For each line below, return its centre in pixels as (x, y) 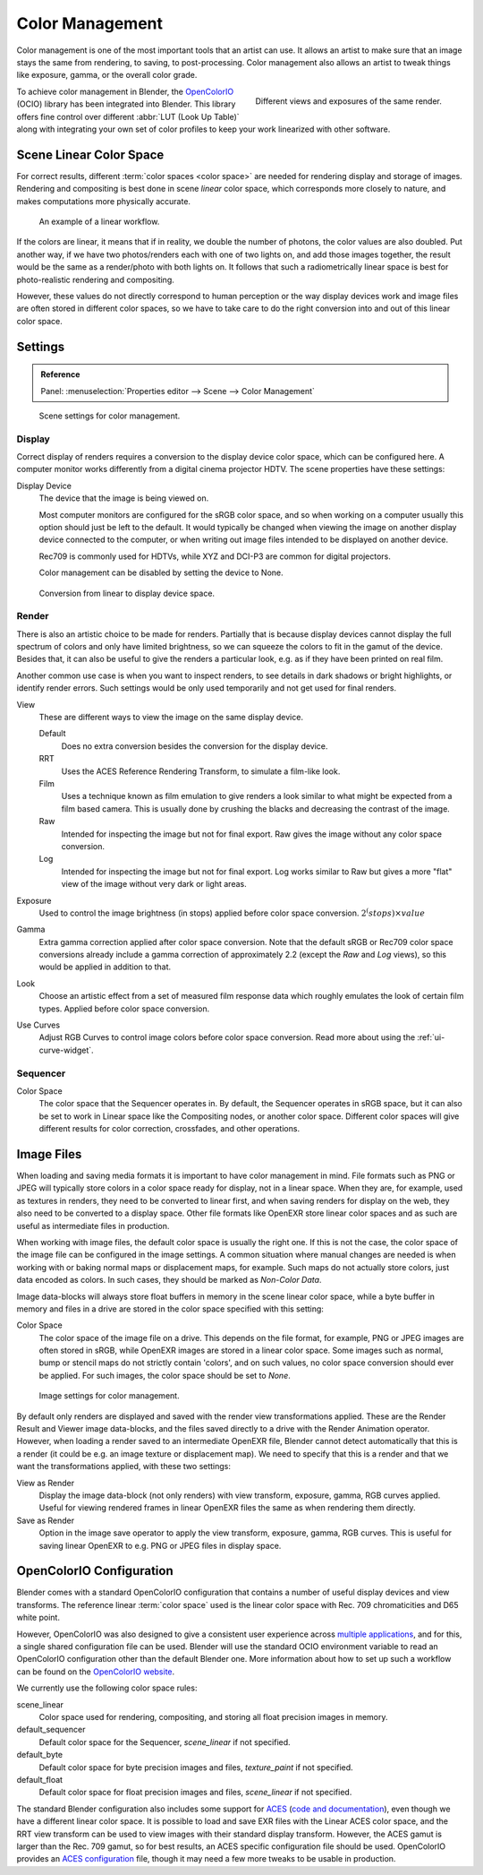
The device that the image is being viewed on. (124, 498)
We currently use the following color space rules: (107, 1688)
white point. (38, 1618)
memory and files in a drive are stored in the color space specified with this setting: (170, 1309)
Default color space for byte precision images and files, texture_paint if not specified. (196, 1767)
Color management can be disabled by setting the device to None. (161, 572)
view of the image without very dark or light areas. (154, 884)
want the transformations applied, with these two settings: (124, 1466)
